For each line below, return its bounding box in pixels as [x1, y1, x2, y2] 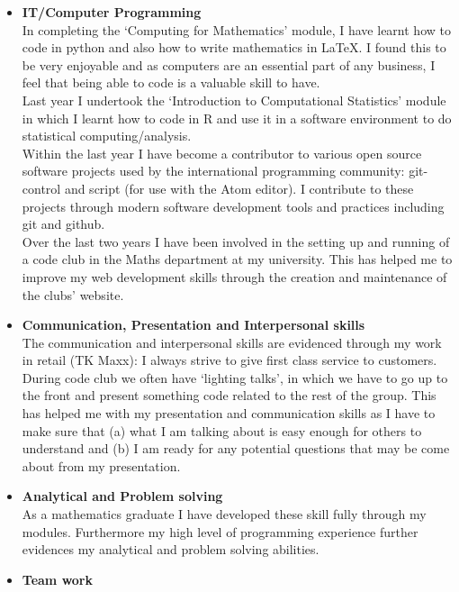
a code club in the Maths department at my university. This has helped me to [22, 250, 453, 269]
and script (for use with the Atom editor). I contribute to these [64, 178, 414, 197]
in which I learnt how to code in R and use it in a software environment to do [22, 108, 452, 127]
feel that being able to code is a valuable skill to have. [22, 73, 320, 92]
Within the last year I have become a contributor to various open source [22, 143, 422, 162]
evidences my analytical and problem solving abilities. [22, 540, 319, 559]
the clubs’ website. [22, 285, 124, 304]
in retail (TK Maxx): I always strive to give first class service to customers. [22, 351, 437, 369]
